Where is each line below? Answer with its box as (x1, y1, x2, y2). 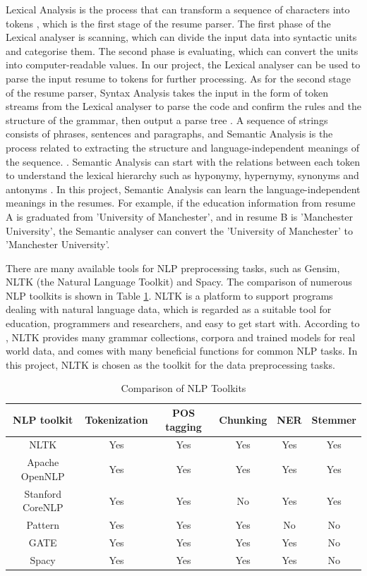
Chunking (219, 412, 267, 427)
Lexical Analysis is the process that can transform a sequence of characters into (6, 2, 350, 16)
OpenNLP (20, 468, 65, 483)
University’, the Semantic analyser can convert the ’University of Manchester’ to (6, 223, 354, 238)
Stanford (24, 486, 61, 501)
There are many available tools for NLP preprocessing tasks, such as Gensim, (6, 260, 340, 275)
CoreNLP (22, 500, 64, 515)
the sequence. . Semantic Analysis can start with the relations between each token (6, 154, 361, 168)
